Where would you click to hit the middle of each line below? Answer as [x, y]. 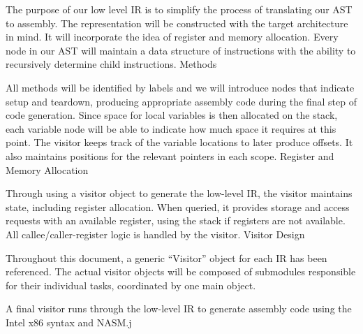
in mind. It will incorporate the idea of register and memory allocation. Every [172, 37]
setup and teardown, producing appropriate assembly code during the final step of [181, 101]
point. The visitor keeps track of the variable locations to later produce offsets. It [179, 142]
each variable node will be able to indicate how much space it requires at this [171, 128]
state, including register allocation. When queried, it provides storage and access [178, 206]
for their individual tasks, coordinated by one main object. [131, 285]
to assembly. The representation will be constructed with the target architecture [177, 23]
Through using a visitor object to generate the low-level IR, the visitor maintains [179, 193]
